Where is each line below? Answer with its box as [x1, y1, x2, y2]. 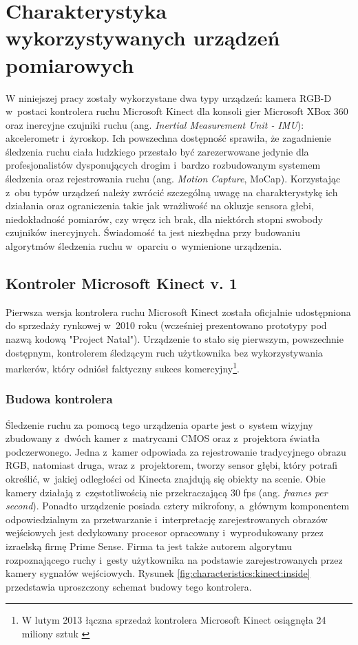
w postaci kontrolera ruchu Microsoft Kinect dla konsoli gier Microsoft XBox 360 [6, 104, 348, 118]
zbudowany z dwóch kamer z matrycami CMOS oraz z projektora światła [6, 431, 320, 445]
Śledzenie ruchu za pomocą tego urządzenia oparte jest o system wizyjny [6, 417, 313, 432]
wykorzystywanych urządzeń [6, 23, 280, 52]
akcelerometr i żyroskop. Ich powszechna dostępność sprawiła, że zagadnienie [6, 131, 332, 145]
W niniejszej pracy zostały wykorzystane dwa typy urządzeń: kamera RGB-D [6, 90, 332, 105]
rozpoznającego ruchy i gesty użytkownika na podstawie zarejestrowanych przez [6, 552, 343, 567]
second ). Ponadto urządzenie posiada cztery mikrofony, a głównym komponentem [6, 498, 350, 513]
